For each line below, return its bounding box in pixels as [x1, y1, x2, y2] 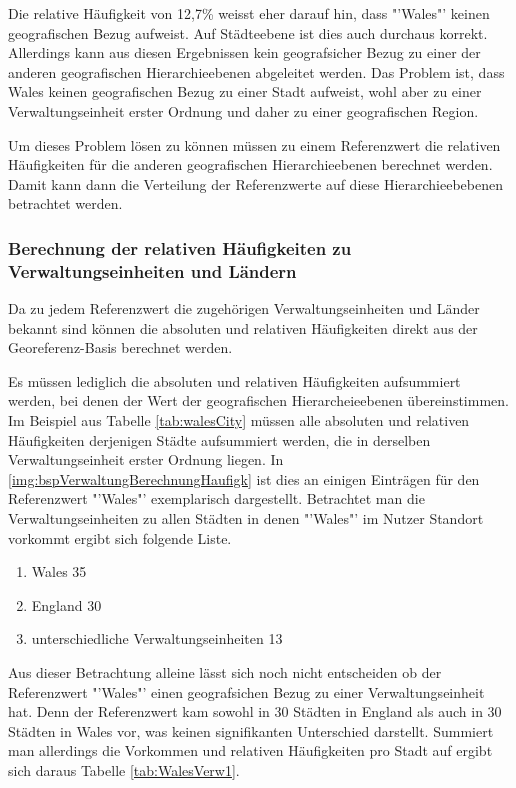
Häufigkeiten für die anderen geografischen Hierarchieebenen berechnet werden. [8, 154, 493, 175]
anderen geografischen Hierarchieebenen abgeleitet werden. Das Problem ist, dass [8, 61, 505, 82]
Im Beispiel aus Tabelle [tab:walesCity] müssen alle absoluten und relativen [8, 410, 470, 431]
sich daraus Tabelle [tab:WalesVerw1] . [8, 759, 240, 780]
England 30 [31, 594, 102, 615]
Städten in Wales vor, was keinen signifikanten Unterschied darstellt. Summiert [8, 720, 494, 741]
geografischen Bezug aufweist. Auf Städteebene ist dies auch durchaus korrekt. [8, 22, 488, 43]
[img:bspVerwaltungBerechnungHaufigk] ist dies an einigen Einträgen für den [8, 468, 480, 489]
